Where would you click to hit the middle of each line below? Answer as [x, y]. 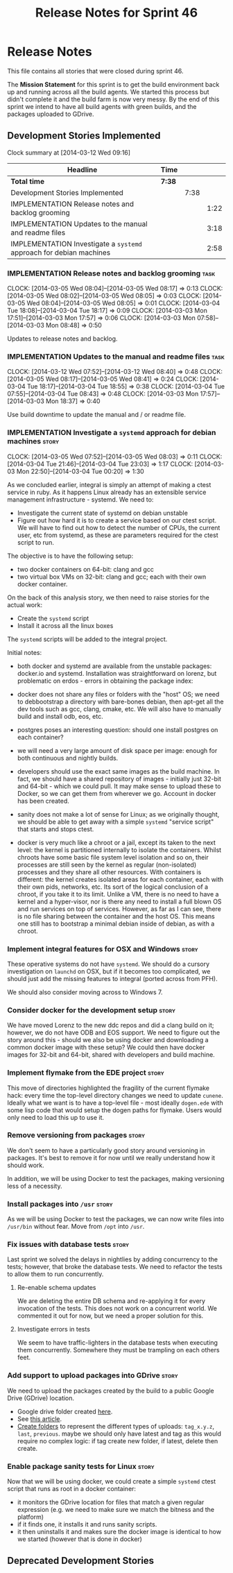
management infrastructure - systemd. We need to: [80, 499]
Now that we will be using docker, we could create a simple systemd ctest [112, 1481]
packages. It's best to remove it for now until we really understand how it [111, 1157]
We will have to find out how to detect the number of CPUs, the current [119, 527]
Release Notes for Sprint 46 [116, 13]
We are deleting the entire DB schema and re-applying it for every [111, 1301]
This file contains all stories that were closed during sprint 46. [95, 71]
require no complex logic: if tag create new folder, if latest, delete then [118, 1440]
